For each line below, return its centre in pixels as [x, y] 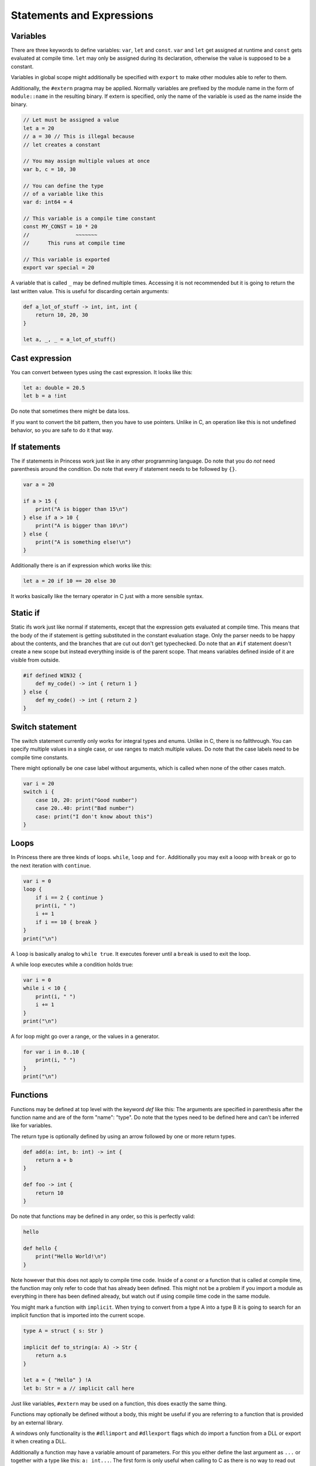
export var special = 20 [59, 268]
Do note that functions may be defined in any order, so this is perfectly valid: [103, 1216]
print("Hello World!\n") [71, 1257]
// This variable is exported [66, 260]
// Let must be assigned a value [71, 120]
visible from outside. [35, 660]
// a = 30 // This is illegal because [79, 137]
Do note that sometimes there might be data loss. [70, 411]
